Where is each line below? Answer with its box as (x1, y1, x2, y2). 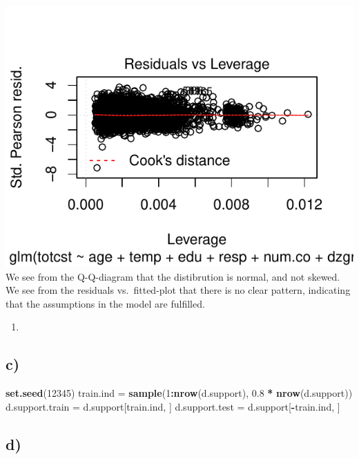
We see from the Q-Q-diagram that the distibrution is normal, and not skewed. (6, 269, 340, 283)
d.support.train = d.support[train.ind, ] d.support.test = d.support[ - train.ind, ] (6, 399, 340, 413)
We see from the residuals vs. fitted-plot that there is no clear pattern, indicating (6, 283, 351, 297)
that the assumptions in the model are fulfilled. (6, 296, 205, 310)
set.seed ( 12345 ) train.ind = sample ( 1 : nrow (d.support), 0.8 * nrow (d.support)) (6, 386, 353, 400)
